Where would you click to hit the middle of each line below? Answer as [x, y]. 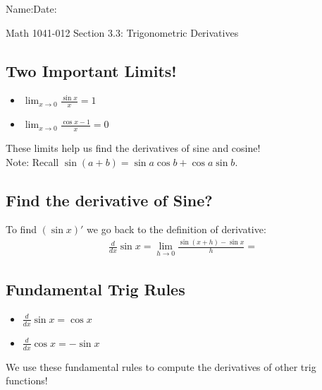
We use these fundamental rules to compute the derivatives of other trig [161, 366]
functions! [27, 380]
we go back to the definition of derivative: [177, 229]
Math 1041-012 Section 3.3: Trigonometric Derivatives [122, 32]
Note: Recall [32, 161]
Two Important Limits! [91, 70]
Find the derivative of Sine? [109, 200]
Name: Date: [31, 8]
